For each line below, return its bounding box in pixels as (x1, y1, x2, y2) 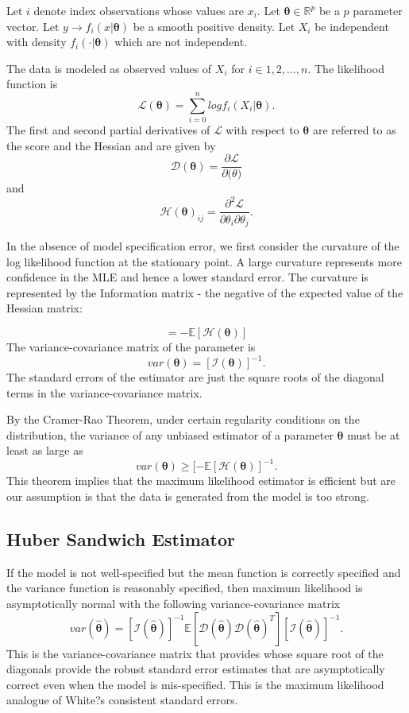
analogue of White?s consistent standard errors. (6, 692, 238, 708)
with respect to (226, 122, 299, 138)
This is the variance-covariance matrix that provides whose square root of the (6, 645, 384, 661)
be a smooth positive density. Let (133, 17, 295, 34)
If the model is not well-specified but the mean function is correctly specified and (6, 564, 401, 580)
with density (6, 33, 67, 50)
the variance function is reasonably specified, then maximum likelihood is (6, 579, 363, 596)
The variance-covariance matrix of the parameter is (6, 338, 256, 355)
